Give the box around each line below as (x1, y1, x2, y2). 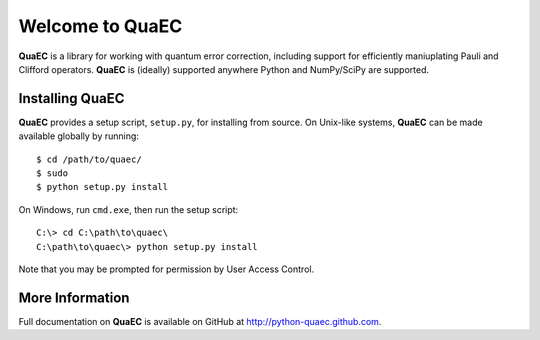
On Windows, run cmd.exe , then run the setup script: (18, 203, 239, 215)
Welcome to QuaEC (18, 15, 183, 37)
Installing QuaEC (18, 90, 125, 107)
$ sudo (36, 168, 69, 179)
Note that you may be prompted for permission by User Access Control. (18, 263, 315, 275)
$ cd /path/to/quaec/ (36, 153, 142, 165)
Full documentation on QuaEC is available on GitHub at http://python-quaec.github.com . (18, 315, 382, 327)
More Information (18, 289, 130, 306)
